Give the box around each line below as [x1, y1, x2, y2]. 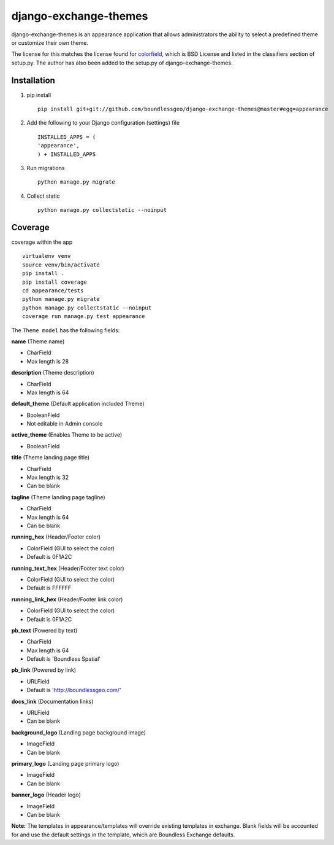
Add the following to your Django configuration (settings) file [26, 119, 180, 127]
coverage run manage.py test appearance [22, 313, 145, 320]
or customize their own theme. [11, 39, 89, 46]
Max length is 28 [26, 357, 69, 365]
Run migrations [26, 164, 65, 171]
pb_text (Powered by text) [11, 626, 78, 634]
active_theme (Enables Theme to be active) [11, 431, 123, 438]
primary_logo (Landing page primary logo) [11, 760, 120, 767]
